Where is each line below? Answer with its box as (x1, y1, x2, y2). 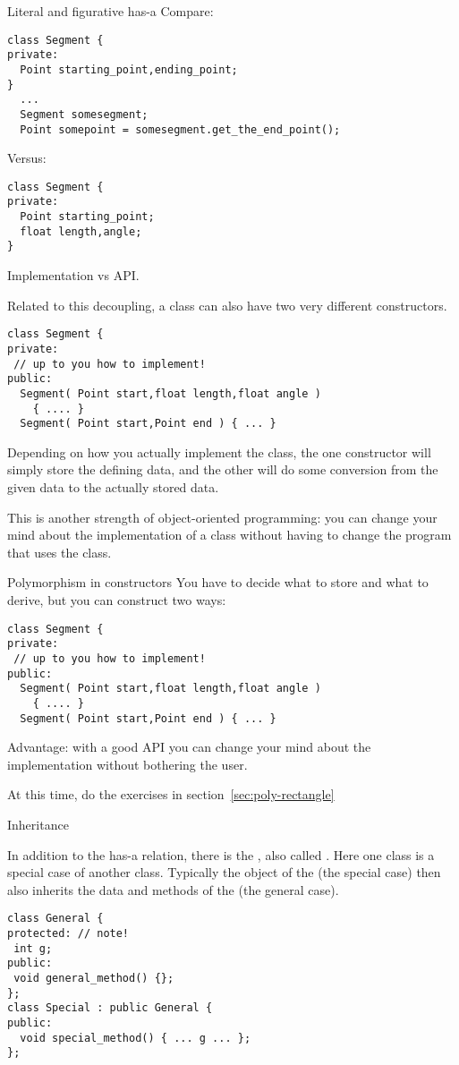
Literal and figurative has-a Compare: (7, 2, 214, 20)
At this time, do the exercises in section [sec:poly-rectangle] (7, 785, 335, 804)
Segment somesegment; (20, 107, 149, 121)
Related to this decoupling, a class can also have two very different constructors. (7, 295, 447, 314)
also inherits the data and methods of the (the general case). (7, 880, 339, 899)
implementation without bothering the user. (7, 754, 248, 773)
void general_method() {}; (13, 971, 174, 984)
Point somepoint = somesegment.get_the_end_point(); (20, 123, 341, 136)
